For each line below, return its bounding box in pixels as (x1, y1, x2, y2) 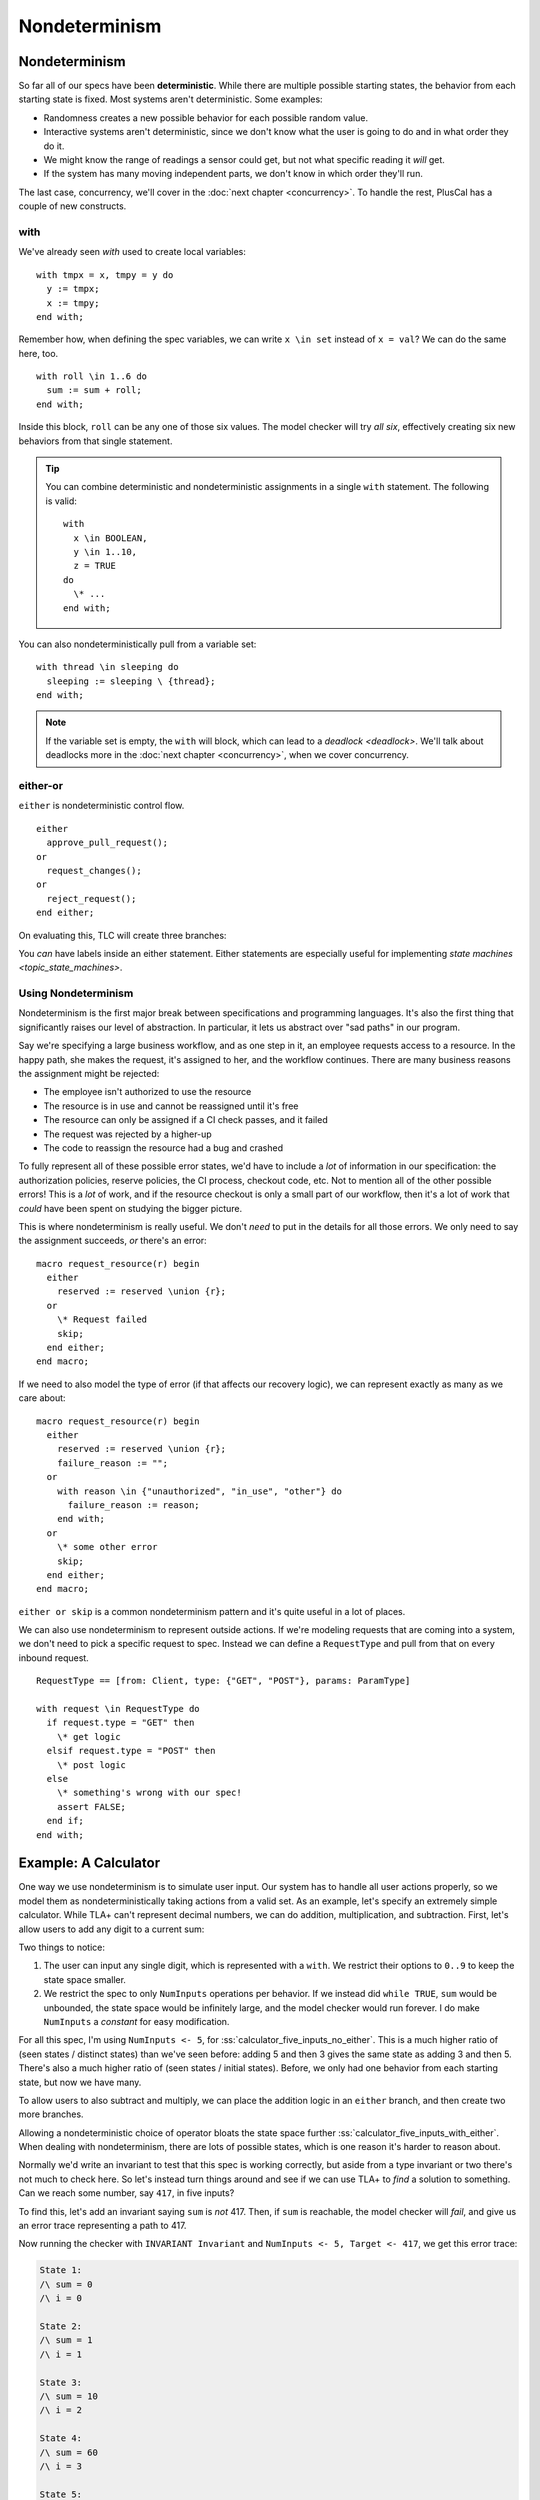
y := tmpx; (46, 283, 100, 295)
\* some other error (56, 1541, 158, 1553)
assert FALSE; (56, 1801, 127, 1812)
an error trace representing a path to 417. (18, 2220, 187, 2232)
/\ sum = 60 (39, 2446, 99, 2458)
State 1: (39, 2265, 83, 2276)
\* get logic (56, 1731, 121, 1742)
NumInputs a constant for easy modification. (43, 2015, 230, 2027)
